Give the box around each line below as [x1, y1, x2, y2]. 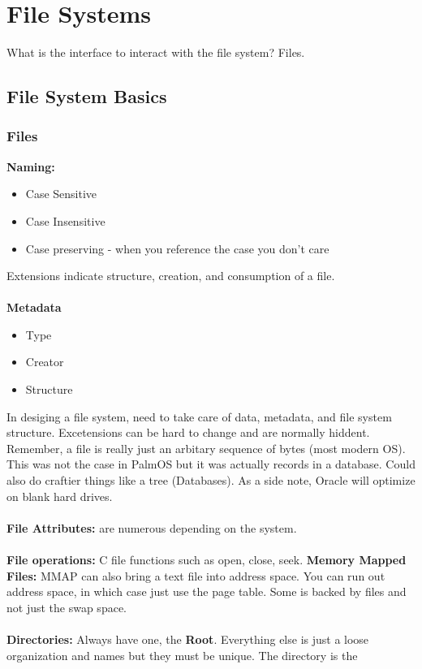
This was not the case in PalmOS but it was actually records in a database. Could [6, 455, 416, 473]
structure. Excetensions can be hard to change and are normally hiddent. [6, 424, 370, 441]
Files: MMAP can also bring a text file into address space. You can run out [6, 567, 385, 584]
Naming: [6, 158, 55, 175]
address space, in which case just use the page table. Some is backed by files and [6, 583, 407, 600]
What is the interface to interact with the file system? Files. [6, 44, 305, 61]
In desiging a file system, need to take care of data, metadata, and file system [6, 408, 392, 425]
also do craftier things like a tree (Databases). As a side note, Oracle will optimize [6, 472, 416, 489]
